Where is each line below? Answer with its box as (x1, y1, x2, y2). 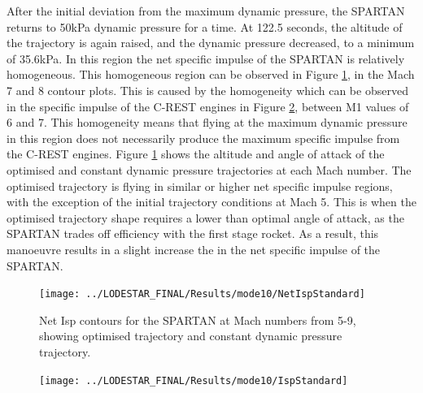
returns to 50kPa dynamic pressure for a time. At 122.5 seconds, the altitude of (7, 18, 403, 35)
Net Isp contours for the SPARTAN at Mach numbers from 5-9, (39, 311, 356, 328)
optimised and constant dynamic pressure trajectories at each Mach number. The (7, 161, 412, 178)
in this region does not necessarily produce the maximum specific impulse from (7, 129, 400, 146)
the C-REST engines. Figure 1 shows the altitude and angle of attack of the (7, 145, 385, 162)
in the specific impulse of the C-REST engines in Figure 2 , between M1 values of (7, 97, 409, 114)
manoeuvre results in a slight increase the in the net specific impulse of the (7, 240, 381, 257)
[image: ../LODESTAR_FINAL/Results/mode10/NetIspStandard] (39, 288, 365, 300)
